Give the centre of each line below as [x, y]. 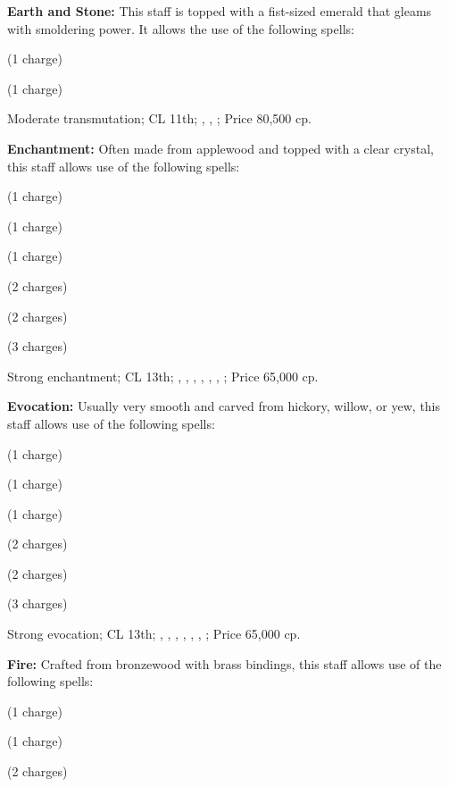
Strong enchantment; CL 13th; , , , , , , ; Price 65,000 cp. [163, 376]
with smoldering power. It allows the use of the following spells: [181, 28]
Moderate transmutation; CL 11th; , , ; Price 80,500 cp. [159, 118]
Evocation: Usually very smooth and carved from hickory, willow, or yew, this [224, 406]
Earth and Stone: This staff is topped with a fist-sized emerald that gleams [220, 11]
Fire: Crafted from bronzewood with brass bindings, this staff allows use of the [224, 663]
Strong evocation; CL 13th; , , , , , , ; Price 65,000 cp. [154, 634]
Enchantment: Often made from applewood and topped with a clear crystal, [220, 148]
